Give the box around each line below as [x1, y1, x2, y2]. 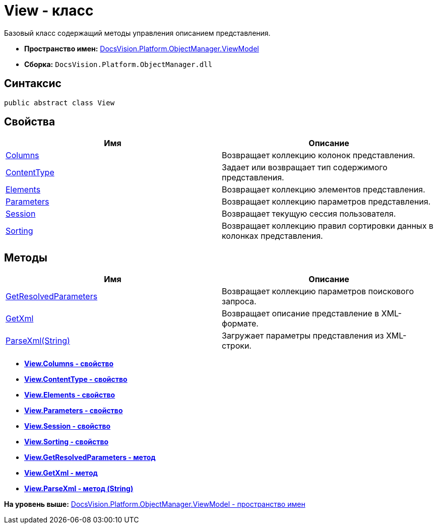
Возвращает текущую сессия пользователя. [222, 209, 396, 219]
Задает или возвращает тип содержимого [222, 162, 388, 173]
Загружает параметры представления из [222, 331, 384, 341]
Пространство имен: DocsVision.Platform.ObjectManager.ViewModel [24, 44, 259, 53]
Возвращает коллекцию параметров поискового [222, 286, 414, 297]
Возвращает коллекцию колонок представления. [222, 150, 415, 161]
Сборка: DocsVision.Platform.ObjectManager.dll [24, 59, 213, 69]
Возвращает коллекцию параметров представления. [222, 196, 431, 207]
